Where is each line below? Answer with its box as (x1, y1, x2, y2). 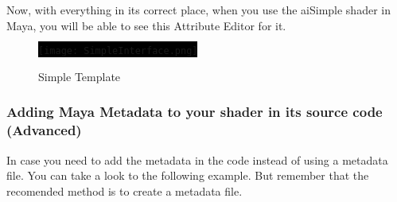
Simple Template (38, 68, 121, 84)
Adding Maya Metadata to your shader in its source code (6, 102, 383, 122)
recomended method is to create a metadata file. (6, 182, 243, 199)
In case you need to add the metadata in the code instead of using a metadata (6, 151, 388, 168)
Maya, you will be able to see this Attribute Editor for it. (6, 17, 286, 33)
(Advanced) (6, 120, 82, 140)
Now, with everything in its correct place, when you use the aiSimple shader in (6, 2, 391, 17)
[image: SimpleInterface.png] (38, 45, 198, 57)
